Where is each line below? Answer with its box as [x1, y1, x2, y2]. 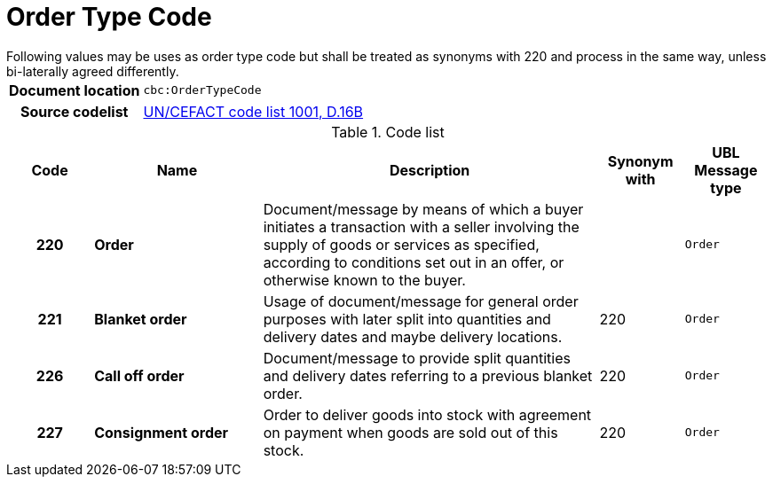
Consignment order [94, 423, 229, 441]
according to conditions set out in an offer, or [263, 253, 564, 271]
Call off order [94, 366, 185, 385]
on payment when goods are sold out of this [263, 423, 558, 441]
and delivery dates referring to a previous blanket [263, 366, 593, 385]
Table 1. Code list [331, 122, 445, 141]
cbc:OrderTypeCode [143, 83, 262, 98]
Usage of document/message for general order [263, 292, 579, 310]
